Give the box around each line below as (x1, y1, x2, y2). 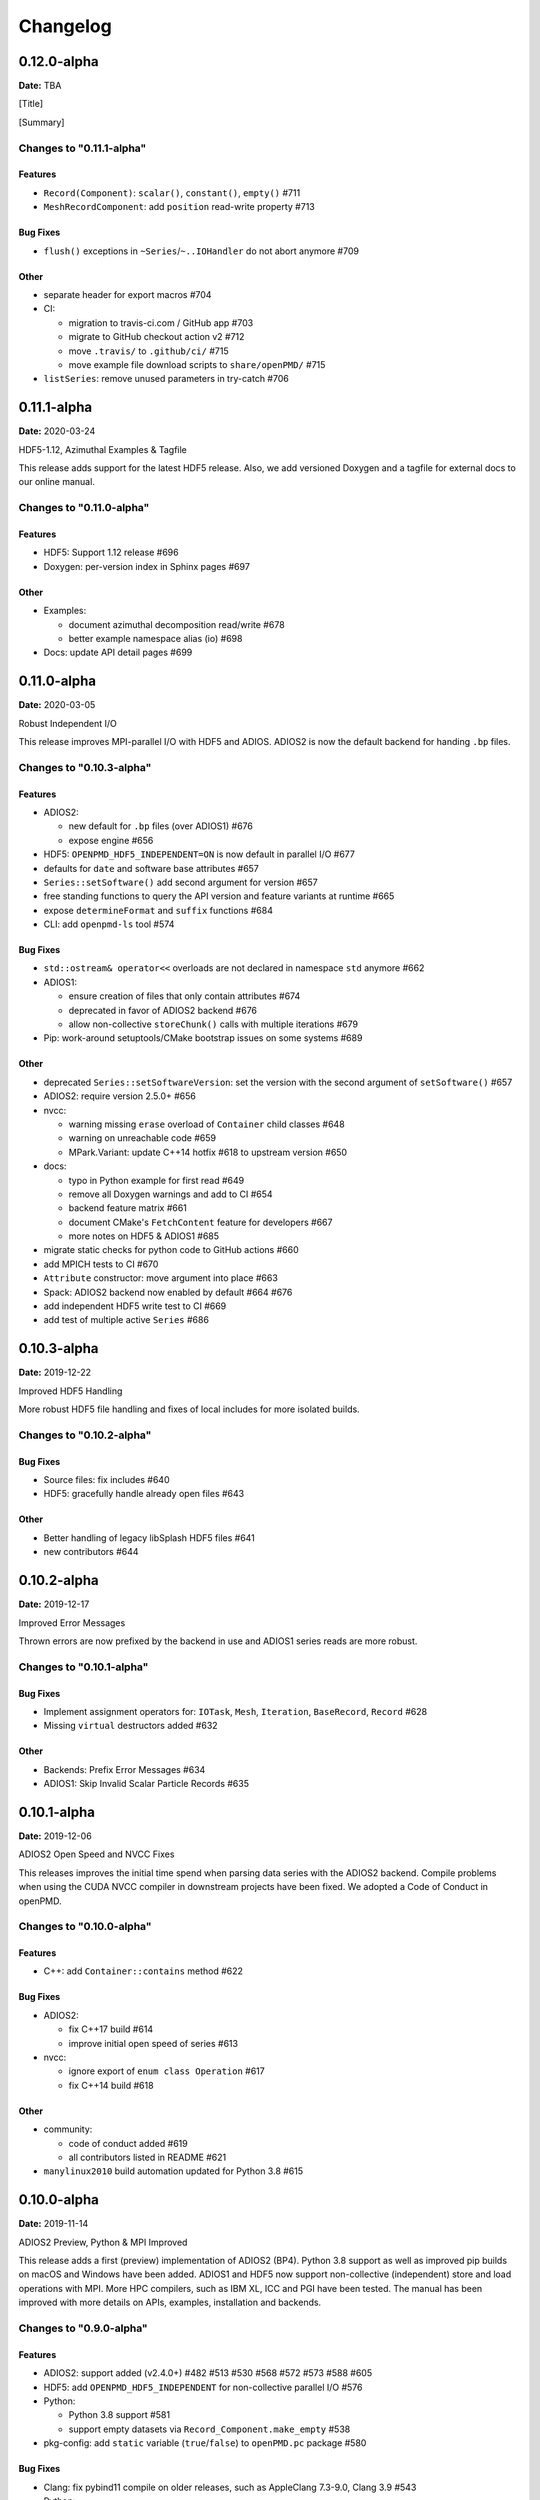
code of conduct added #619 (68, 2137, 189, 2149)
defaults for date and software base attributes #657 (43, 862, 260, 874)
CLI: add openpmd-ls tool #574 (43, 918, 175, 930)
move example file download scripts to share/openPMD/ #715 (68, 358, 326, 370)
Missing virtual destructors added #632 (43, 1720, 219, 1732)
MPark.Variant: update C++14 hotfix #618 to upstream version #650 (68, 1146, 348, 1158)
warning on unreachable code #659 (68, 1132, 217, 1144)
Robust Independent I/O (18, 717, 117, 729)
